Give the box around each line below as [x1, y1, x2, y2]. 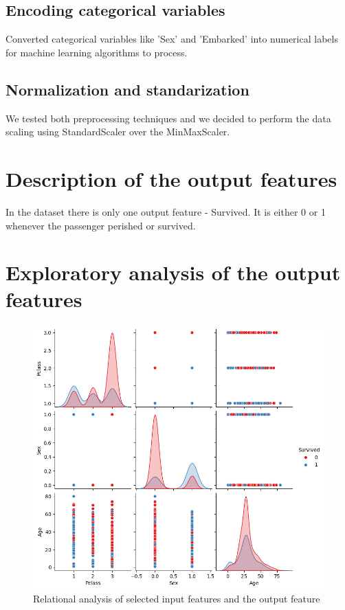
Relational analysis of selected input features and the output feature [33, 591, 320, 606]
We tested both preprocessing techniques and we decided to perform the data [5, 111, 331, 125]
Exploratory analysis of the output [5, 258, 341, 286]
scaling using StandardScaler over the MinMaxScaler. [5, 124, 230, 139]
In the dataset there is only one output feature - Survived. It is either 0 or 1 [5, 204, 326, 218]
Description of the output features [5, 164, 337, 192]
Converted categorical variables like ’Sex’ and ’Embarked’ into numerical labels [5, 32, 338, 46]
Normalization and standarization [5, 78, 249, 100]
